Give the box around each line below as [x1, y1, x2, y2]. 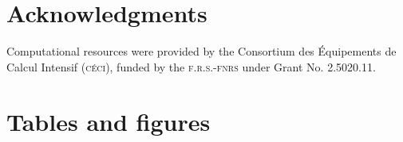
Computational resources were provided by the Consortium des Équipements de [6, 43, 397, 59]
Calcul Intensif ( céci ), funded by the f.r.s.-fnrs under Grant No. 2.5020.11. [6, 58, 376, 75]
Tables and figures [6, 105, 211, 137]
